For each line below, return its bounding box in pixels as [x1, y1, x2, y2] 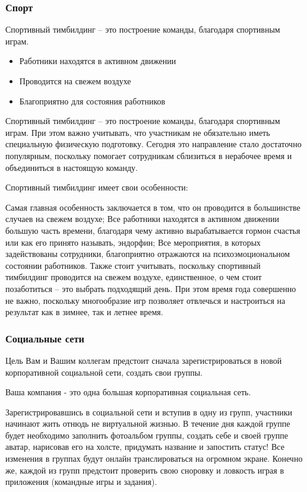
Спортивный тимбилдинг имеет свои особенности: [5, 181, 188, 193]
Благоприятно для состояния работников [19, 94, 166, 107]
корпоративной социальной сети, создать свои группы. [5, 366, 202, 378]
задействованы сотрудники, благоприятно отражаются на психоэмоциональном [5, 247, 290, 260]
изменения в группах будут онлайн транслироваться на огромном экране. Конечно [5, 452, 303, 465]
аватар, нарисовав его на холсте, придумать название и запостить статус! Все [5, 440, 284, 453]
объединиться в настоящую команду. [5, 161, 138, 173]
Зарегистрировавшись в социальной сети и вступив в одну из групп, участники [5, 405, 293, 418]
